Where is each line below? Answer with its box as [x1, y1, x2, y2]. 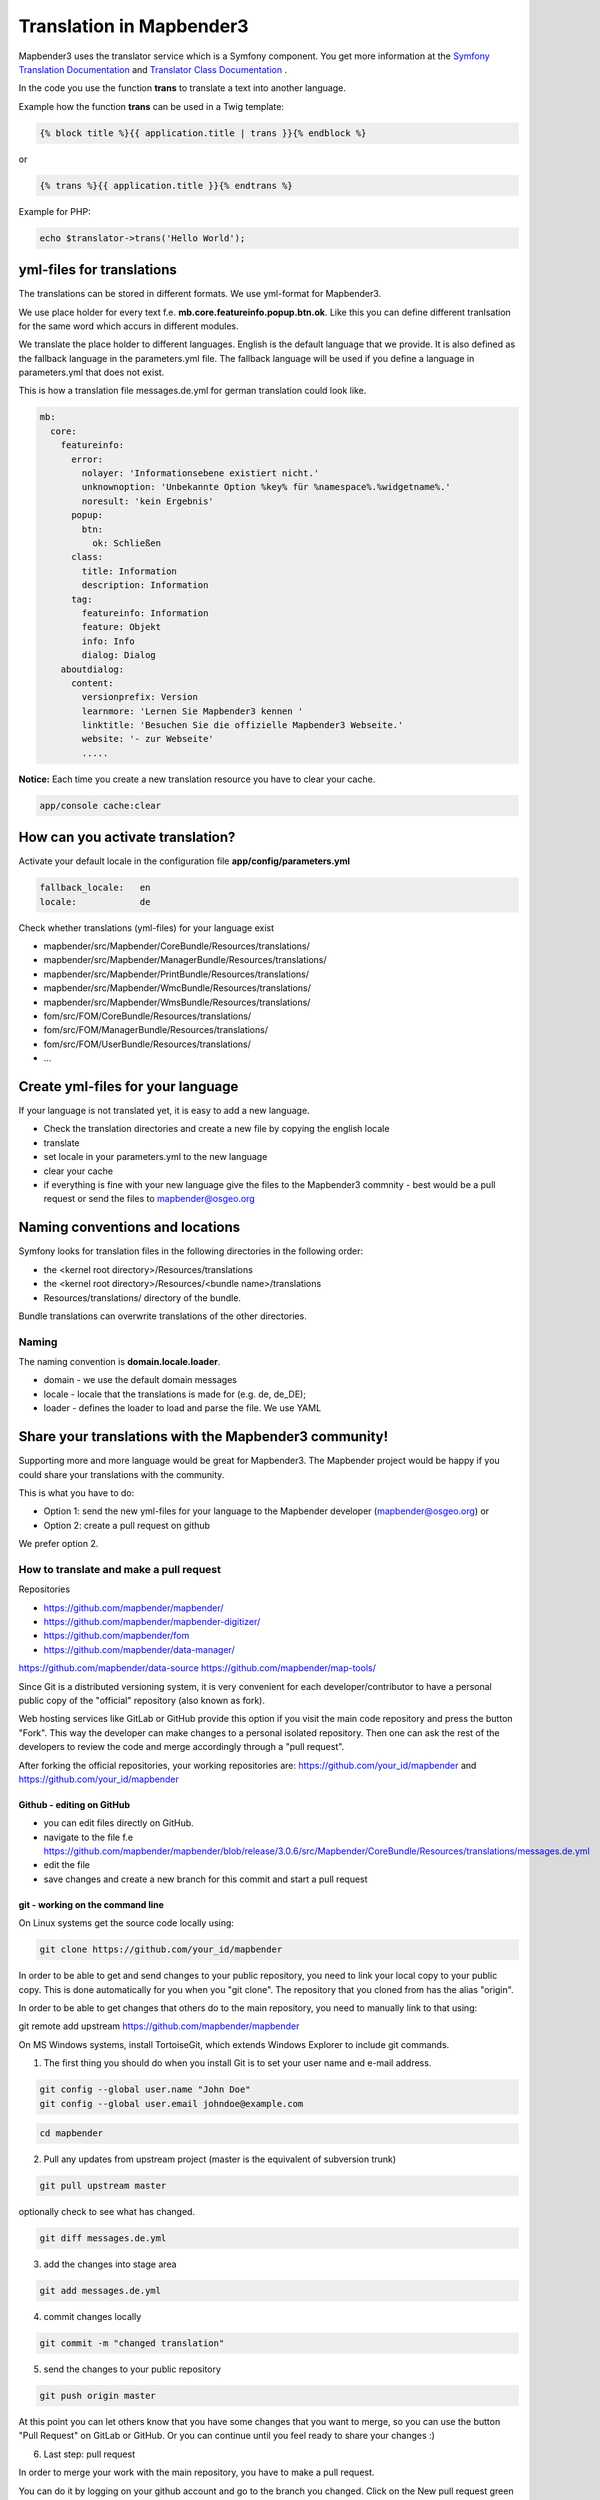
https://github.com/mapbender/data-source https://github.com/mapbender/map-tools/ [18, 1662, 377, 1674]
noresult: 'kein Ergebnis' [81, 495, 214, 507]
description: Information [81, 580, 209, 591]
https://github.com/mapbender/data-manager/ [43, 1643, 235, 1655]
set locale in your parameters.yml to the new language [43, 1151, 268, 1163]
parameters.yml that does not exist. [18, 366, 165, 379]
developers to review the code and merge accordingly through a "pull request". [18, 1741, 345, 1753]
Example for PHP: [18, 205, 91, 217]
